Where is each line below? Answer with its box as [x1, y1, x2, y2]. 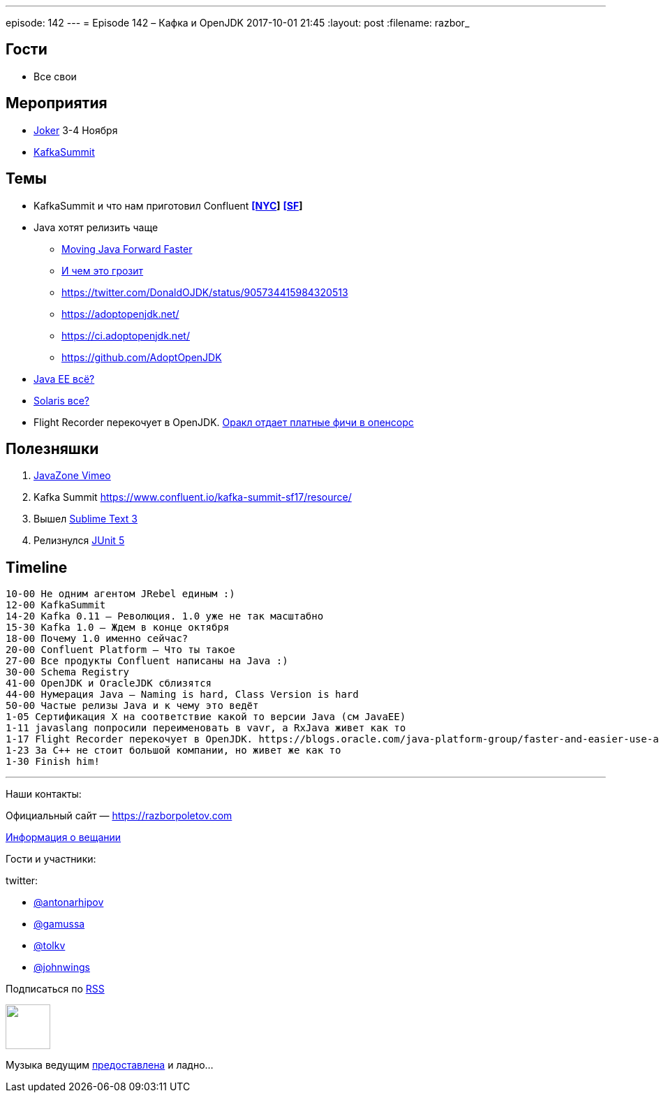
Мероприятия [6, 94, 108, 112]
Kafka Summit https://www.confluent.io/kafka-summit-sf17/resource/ [34, 491, 352, 504]
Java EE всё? [34, 372, 95, 385]
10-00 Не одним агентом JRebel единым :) [6, 588, 235, 600]
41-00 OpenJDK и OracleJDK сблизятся [6, 678, 212, 689]
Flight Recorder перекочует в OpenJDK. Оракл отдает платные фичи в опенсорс [34, 416, 414, 428]
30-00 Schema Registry [6, 666, 130, 678]
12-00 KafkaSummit [6, 599, 106, 611]
